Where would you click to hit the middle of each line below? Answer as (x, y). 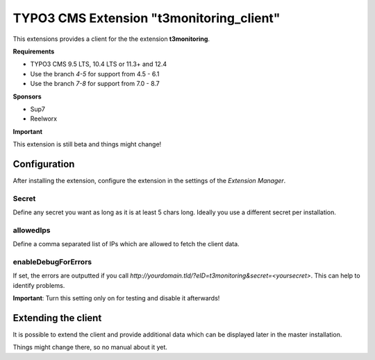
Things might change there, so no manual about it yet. (90, 348)
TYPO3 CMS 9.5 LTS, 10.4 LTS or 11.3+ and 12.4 (98, 64)
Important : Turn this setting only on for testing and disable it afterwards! (116, 298)
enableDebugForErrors (52, 262)
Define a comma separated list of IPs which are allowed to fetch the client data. (126, 244)
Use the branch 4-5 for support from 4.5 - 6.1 (95, 74)
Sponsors (27, 96)
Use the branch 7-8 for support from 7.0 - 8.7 (95, 84)
